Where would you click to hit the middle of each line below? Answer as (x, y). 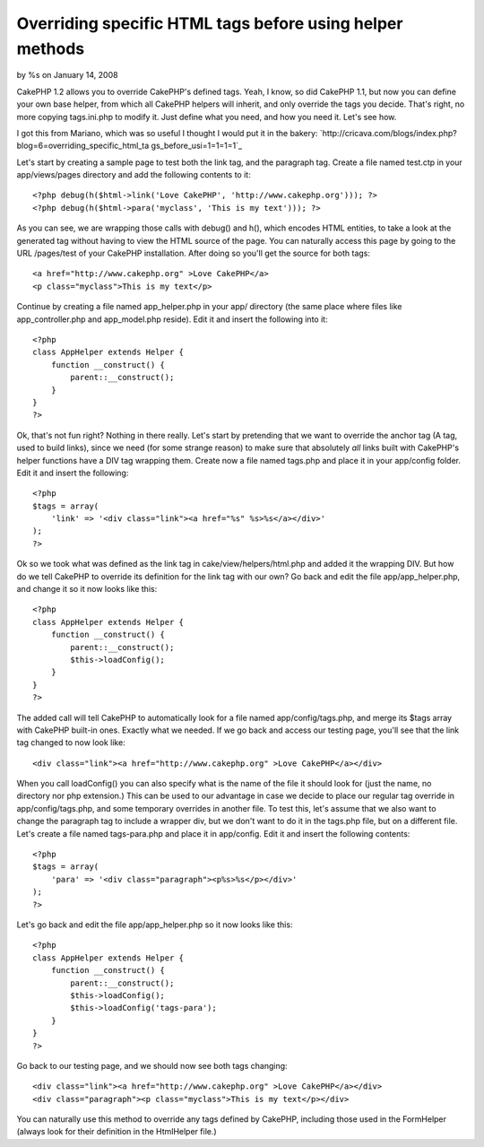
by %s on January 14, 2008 (67, 75)
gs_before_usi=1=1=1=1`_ (196, 146)
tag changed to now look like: (71, 743)
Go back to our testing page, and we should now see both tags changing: (152, 1065)
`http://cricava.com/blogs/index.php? (388, 133)
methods (51, 48)
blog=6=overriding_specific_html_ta (83, 146)
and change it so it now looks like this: (87, 589)
